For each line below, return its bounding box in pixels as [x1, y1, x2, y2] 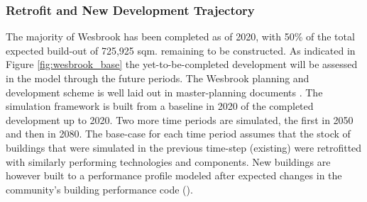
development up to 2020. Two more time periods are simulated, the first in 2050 [6, 112, 354, 127]
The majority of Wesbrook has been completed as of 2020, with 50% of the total [6, 29, 355, 44]
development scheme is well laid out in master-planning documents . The [6, 84, 323, 99]
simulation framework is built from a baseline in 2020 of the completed [6, 99, 314, 113]
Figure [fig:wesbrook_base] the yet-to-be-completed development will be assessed [6, 57, 358, 72]
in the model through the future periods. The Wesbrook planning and [6, 71, 310, 85]
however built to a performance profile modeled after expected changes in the [6, 168, 342, 183]
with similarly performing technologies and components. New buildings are [6, 154, 331, 169]
